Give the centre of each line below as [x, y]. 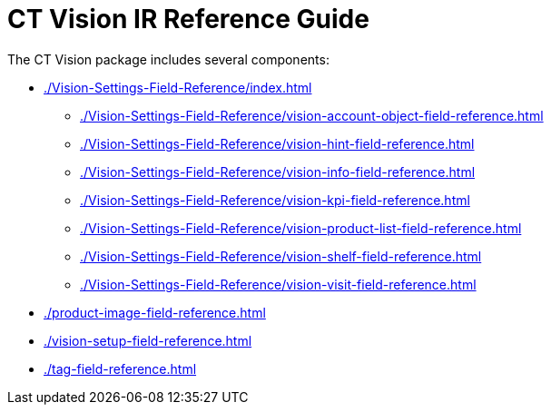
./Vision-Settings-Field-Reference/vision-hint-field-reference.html [277, 143]
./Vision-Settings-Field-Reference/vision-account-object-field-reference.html [312, 115]
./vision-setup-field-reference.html [148, 340]
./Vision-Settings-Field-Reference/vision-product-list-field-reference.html [301, 228]
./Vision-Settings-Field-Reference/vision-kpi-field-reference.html [275, 200]
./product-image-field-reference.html [155, 312]
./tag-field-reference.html [120, 368]
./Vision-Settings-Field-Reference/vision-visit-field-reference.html [278, 284]
